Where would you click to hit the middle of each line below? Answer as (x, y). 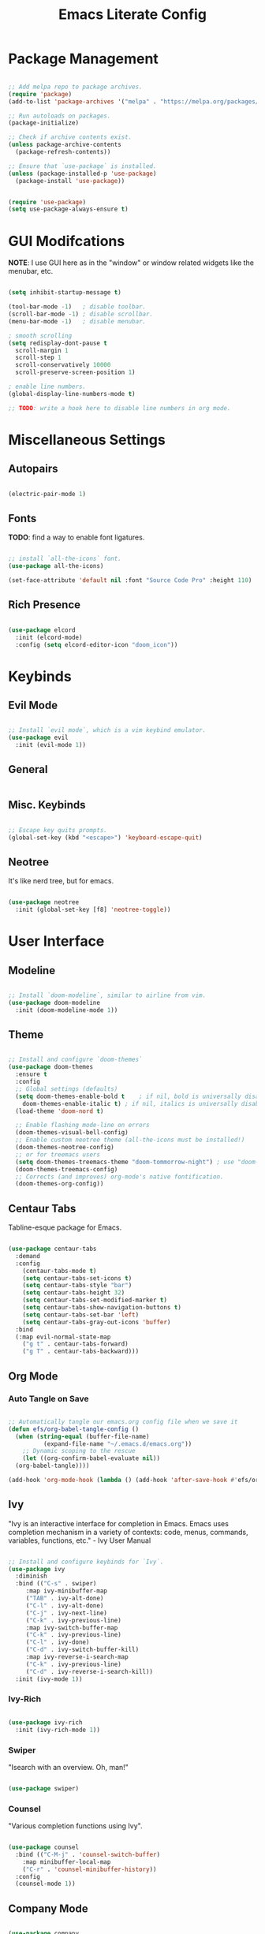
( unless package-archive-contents (65, 145)
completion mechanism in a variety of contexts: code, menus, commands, (128, 1532)
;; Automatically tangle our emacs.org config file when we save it (123, 1421)
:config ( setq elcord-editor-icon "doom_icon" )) (97, 644)
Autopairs (33, 469)
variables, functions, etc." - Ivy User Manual (80, 1540)
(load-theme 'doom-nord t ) (60, 1111)
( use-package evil (38, 738)
